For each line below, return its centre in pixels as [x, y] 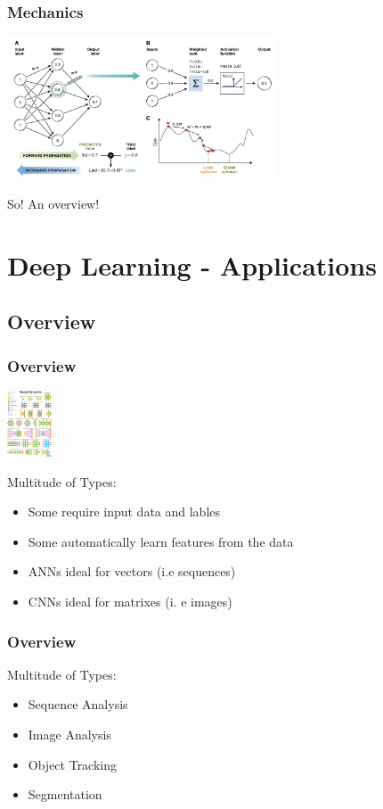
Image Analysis [69, 735]
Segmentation [65, 794]
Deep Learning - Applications [192, 264]
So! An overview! [53, 203]
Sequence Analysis [78, 704]
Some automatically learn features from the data [161, 541]
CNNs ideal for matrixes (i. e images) [130, 602]
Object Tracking [73, 764]
